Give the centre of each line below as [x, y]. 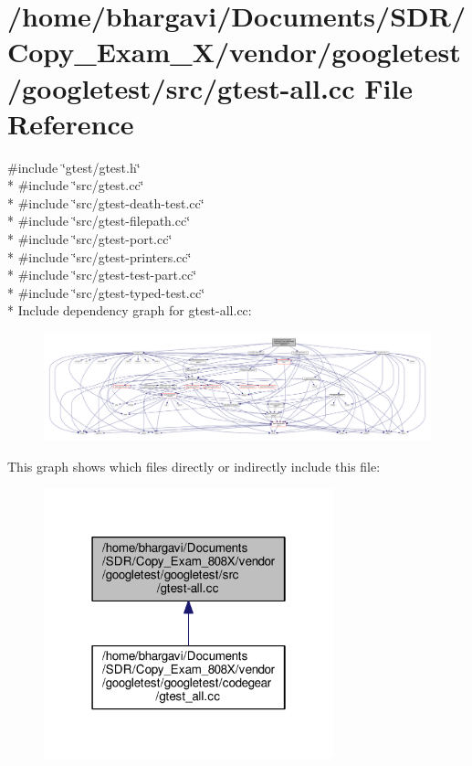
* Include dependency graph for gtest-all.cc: [130, 310]
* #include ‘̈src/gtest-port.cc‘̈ [90, 239]
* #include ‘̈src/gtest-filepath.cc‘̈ [99, 221]
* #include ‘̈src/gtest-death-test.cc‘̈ [106, 202]
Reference [71, 123]
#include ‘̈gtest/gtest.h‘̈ [74, 167]
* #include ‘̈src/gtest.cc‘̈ [76, 185]
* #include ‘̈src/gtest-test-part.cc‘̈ [102, 275]
